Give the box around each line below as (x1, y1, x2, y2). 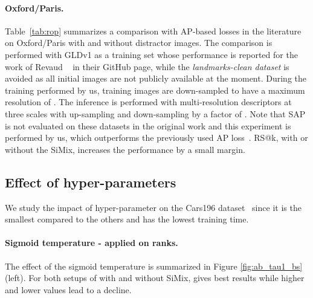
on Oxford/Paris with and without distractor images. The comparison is (5, 36, 273, 49)
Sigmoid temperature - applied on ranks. (5, 236, 178, 249)
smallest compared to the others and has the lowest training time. (5, 213, 249, 225)
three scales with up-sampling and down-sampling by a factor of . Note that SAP (5, 107, 306, 120)
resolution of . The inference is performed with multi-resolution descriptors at (5, 96, 292, 108)
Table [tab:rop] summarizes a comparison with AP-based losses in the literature (5, 24, 302, 37)
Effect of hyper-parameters (5, 172, 176, 191)
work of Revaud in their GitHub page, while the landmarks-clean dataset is (5, 60, 289, 73)
